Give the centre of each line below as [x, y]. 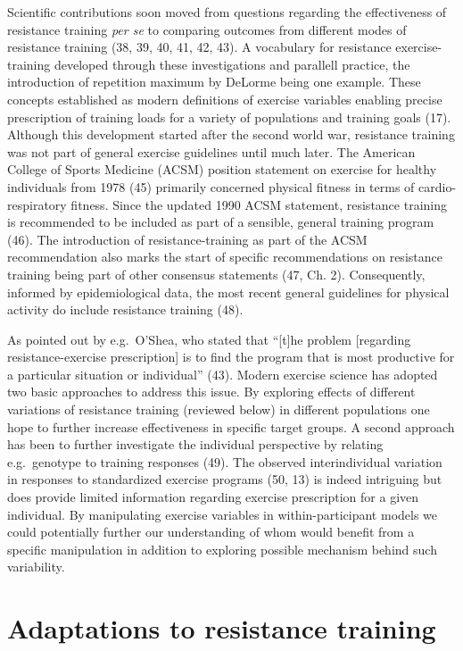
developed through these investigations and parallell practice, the [232, 64]
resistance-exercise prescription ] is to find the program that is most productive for [231, 357]
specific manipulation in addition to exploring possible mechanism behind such [222, 549]
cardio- [438, 186]
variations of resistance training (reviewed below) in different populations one [219, 409]
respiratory [37, 204]
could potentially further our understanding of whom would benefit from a [211, 532]
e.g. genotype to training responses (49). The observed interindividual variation [225, 461]
